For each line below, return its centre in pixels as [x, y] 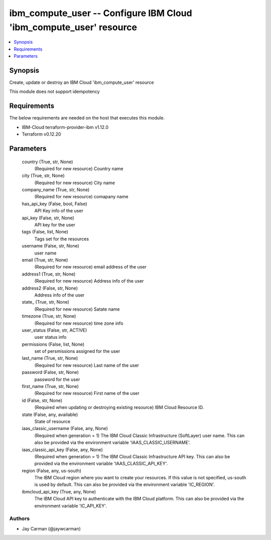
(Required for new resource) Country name [79, 169]
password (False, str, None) [50, 372]
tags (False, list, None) [45, 232]
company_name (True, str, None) [56, 190]
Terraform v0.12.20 [41, 134]
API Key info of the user [59, 211]
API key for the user [55, 225]
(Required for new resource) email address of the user [90, 267]
